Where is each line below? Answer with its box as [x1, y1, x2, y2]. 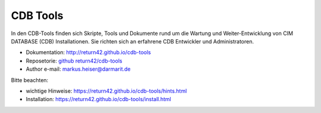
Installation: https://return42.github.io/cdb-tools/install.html [26, 96, 172, 103]
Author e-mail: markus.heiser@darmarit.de [26, 65, 131, 73]
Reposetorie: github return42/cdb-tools [26, 57, 122, 64]
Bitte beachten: [11, 76, 49, 83]
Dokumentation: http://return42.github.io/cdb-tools [26, 49, 151, 56]
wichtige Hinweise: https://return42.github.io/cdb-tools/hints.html [26, 87, 187, 95]
